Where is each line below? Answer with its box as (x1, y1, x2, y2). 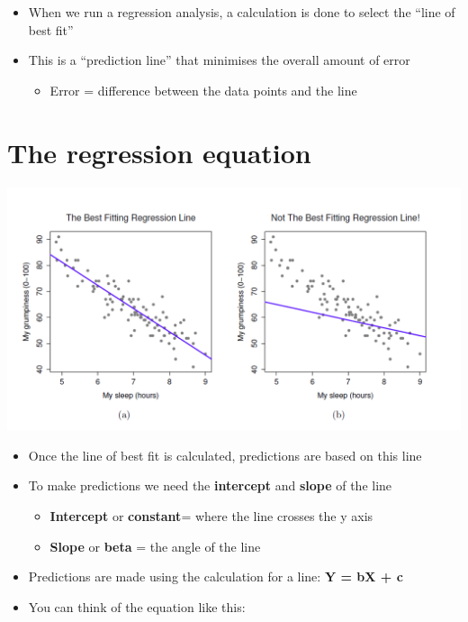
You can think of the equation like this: (28, 597, 246, 616)
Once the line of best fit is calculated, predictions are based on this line (28, 445, 422, 464)
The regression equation (7, 133, 311, 170)
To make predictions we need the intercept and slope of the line (28, 476, 392, 495)
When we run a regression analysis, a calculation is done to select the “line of (28, 3, 455, 21)
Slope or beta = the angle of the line (49, 536, 261, 555)
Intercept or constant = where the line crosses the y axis (49, 507, 373, 525)
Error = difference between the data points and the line (49, 80, 357, 99)
